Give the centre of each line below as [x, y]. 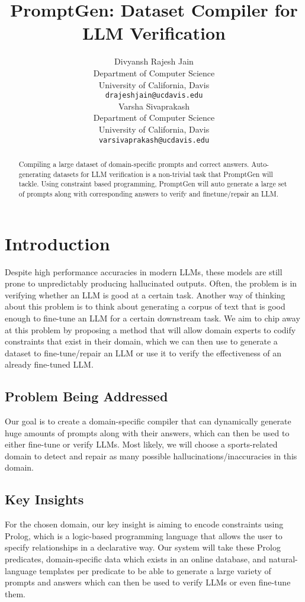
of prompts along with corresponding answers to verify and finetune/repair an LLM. [148, 193]
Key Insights [44, 499]
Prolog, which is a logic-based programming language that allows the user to [144, 535]
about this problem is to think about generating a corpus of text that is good [145, 306]
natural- [283, 559]
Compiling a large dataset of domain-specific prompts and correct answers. [134, 164]
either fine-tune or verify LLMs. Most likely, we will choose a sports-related [141, 444]
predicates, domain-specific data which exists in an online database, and [136, 559]
